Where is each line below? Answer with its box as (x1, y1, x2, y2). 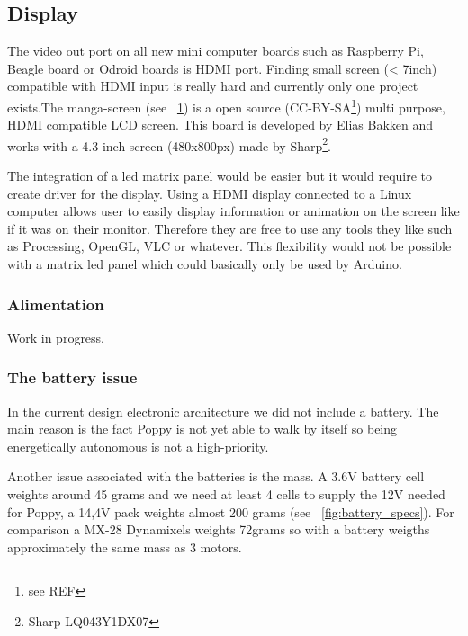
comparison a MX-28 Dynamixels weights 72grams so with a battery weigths (7, 520, 430, 539)
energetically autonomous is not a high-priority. (7, 436, 269, 455)
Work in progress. (7, 327, 105, 346)
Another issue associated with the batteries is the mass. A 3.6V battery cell (7, 467, 425, 486)
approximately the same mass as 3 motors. (7, 537, 242, 556)
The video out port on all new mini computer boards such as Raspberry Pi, (7, 41, 424, 60)
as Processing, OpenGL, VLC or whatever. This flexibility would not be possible (7, 237, 452, 255)
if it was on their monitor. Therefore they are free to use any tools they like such (7, 219, 453, 237)
